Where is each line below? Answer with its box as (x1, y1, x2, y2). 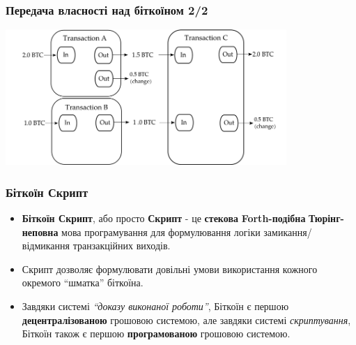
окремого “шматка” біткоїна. (22, 275, 144, 290)
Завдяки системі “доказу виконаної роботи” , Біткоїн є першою (22, 299, 289, 313)
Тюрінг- (309, 211, 344, 226)
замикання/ (263, 224, 312, 239)
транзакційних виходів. (72, 238, 171, 253)
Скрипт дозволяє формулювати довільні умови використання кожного (22, 261, 318, 276)
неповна (22, 224, 59, 239)
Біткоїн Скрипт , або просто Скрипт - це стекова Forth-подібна (22, 211, 306, 226)
